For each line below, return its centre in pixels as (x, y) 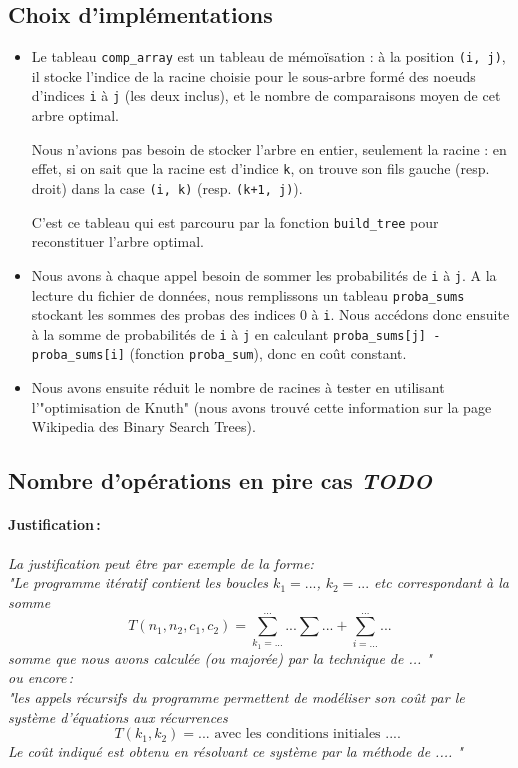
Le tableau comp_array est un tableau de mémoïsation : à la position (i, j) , (268, 56)
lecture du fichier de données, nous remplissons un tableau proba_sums (248, 294)
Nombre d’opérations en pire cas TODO (220, 480)
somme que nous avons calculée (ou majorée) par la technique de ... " (220, 657)
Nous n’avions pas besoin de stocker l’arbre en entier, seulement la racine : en (269, 148)
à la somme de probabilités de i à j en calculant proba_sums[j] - (236, 333)
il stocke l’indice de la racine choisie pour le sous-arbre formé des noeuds (253, 75)
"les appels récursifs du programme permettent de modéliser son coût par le (236, 697)
